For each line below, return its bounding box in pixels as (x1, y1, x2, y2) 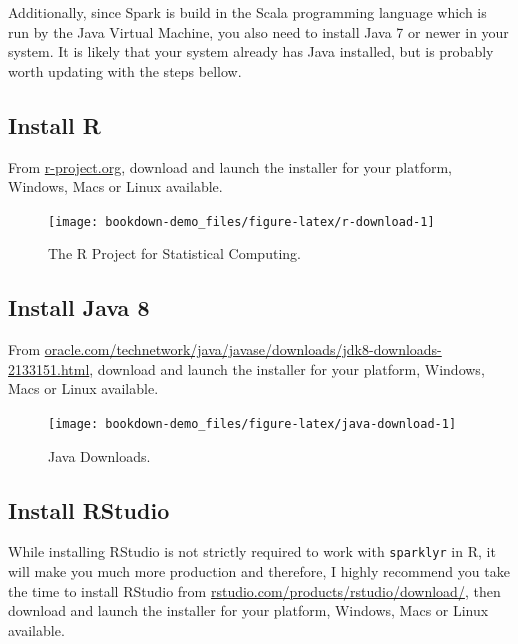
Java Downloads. (48, 445, 151, 466)
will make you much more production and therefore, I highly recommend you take (8, 561, 510, 582)
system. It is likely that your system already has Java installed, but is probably (8, 41, 494, 62)
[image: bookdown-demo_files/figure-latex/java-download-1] (48, 417, 457, 431)
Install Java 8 (8, 292, 150, 323)
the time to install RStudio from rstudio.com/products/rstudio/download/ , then (8, 580, 501, 601)
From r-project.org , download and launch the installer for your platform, (8, 156, 453, 177)
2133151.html (8, 358, 90, 379)
